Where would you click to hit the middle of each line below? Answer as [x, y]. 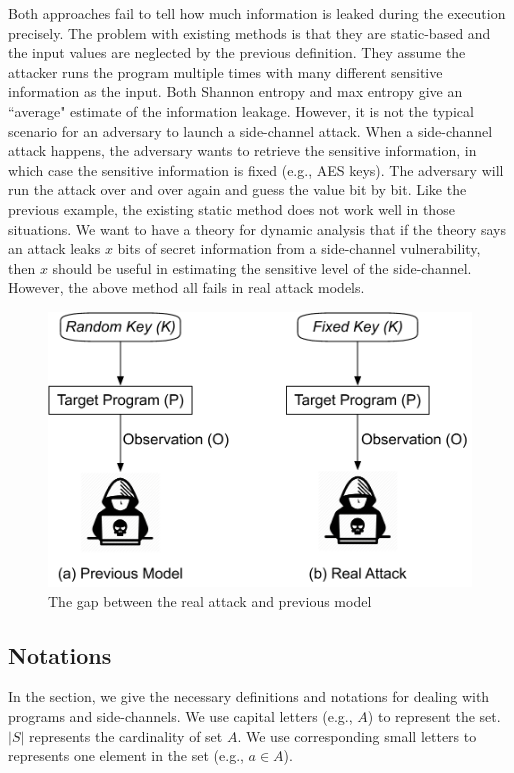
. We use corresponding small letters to [357, 735]
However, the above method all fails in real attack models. [186, 287]
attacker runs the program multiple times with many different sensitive [225, 71]
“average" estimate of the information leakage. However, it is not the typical [241, 110]
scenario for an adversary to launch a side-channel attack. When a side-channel [250, 130]
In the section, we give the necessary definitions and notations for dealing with [249, 696]
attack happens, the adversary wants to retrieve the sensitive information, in [242, 150]
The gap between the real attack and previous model [210, 600]
